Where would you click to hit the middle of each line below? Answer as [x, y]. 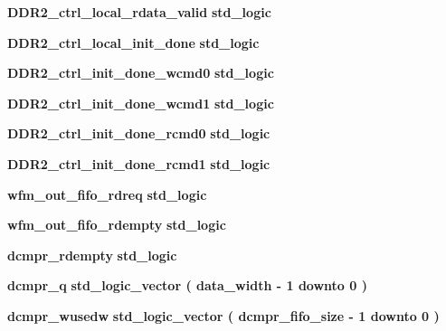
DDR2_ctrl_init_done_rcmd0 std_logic [139, 133]
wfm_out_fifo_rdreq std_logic [107, 194]
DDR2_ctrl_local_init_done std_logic [133, 42]
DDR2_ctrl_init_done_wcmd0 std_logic [141, 73]
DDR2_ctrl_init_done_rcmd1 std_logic [139, 163]
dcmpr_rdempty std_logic [92, 255]
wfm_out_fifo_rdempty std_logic [117, 225]
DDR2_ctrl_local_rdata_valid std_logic [139, 12]
